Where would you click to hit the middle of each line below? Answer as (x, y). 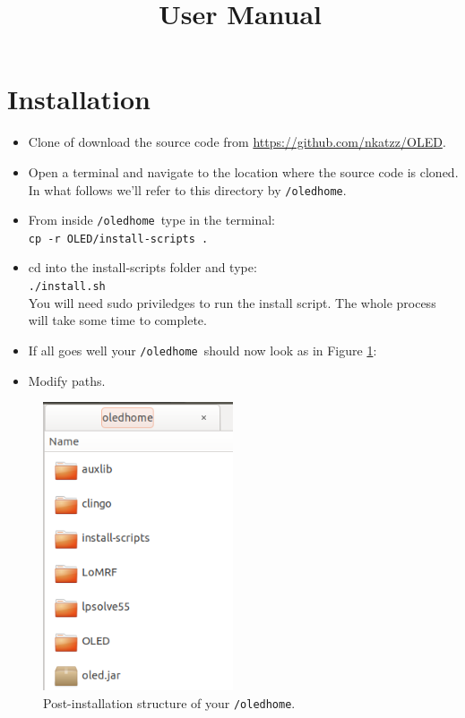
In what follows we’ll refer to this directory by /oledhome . (187, 189)
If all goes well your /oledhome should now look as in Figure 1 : (202, 350)
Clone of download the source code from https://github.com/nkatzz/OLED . (237, 142)
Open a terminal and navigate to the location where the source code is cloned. (243, 171)
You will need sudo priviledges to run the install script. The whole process (232, 302)
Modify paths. (67, 380)
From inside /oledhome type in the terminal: (151, 220)
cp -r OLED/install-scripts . (118, 239)
